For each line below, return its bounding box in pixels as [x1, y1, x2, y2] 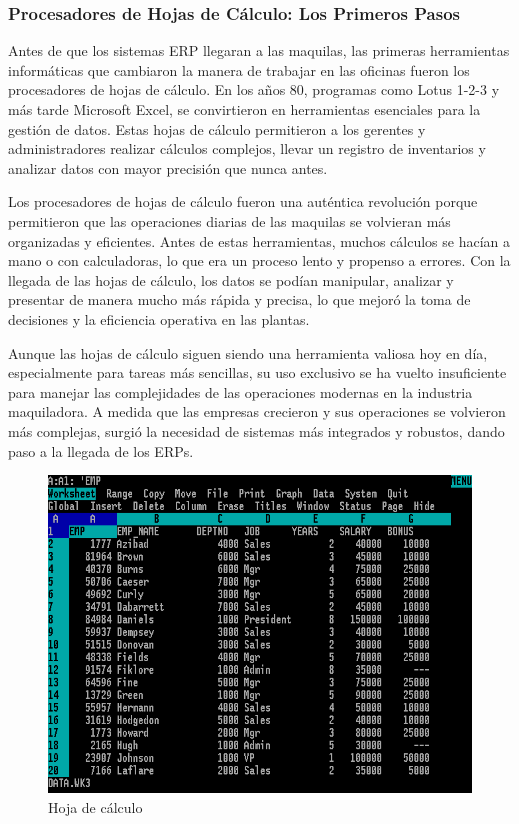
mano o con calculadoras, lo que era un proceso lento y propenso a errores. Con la [8, 250, 511, 271]
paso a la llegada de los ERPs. [8, 440, 194, 461]
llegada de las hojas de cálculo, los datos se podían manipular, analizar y [8, 269, 454, 290]
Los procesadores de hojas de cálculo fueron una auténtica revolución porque [8, 191, 478, 212]
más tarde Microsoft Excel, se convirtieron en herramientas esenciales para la [8, 99, 481, 119]
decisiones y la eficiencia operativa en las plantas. [8, 308, 310, 329]
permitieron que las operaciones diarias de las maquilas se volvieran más [8, 210, 451, 231]
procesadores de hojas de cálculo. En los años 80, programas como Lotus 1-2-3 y [8, 79, 500, 100]
